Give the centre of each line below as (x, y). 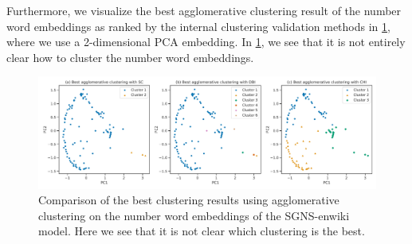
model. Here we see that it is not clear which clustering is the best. (202, 231)
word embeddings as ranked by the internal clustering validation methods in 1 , (198, 26)
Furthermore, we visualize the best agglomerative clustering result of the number (204, 10)
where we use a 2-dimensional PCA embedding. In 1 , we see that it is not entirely (206, 42)
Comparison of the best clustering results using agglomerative (189, 200)
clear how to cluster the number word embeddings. (130, 57)
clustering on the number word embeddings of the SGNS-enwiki (194, 215)
